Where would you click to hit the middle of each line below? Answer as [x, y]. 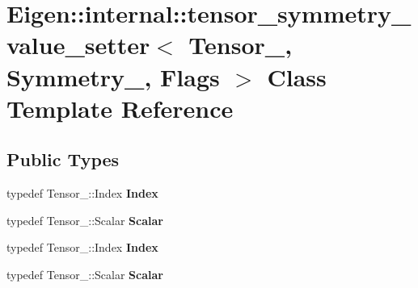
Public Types [63, 159]
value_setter [78, 45]
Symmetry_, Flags [113, 76]
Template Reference [120, 108]
